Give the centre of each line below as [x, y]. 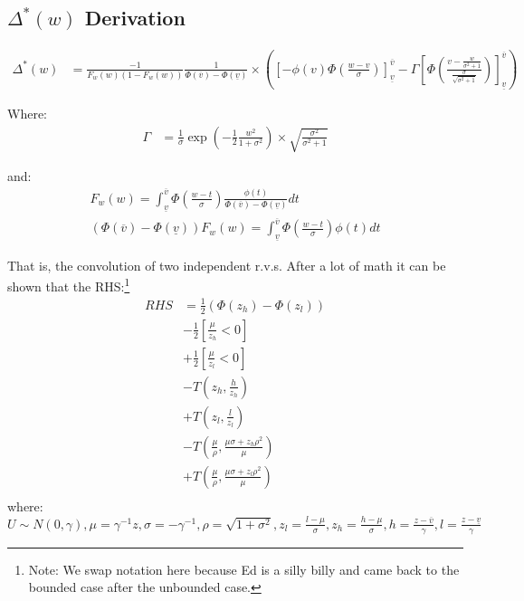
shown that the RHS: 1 [69, 285]
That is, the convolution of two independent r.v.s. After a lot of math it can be [227, 265]
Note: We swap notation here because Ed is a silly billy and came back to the [244, 569]
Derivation [135, 18]
